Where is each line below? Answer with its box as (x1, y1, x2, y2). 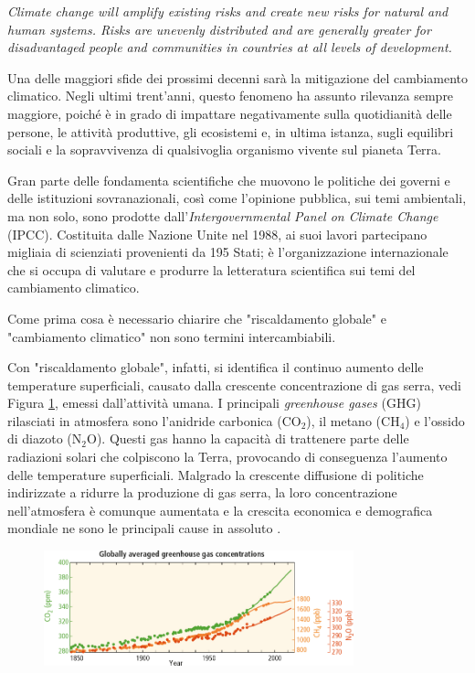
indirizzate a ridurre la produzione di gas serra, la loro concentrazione (7, 483, 397, 502)
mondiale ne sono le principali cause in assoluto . (7, 518, 281, 538)
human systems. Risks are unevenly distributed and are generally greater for (7, 19, 431, 38)
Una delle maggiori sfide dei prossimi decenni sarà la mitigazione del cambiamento (7, 68, 468, 87)
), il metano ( (306, 411, 382, 430)
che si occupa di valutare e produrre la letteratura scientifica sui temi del (7, 260, 416, 279)
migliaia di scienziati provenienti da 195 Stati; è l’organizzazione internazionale (7, 242, 449, 262)
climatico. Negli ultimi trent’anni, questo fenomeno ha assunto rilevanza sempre (7, 86, 454, 105)
